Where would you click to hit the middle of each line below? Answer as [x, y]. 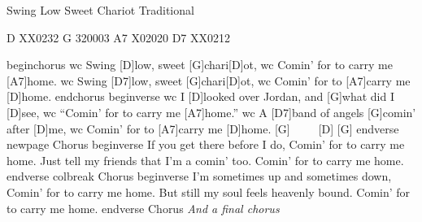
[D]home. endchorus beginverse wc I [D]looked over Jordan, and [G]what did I [201, 96]
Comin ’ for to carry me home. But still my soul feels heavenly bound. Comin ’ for [209, 192]
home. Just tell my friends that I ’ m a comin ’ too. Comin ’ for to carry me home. [205, 160]
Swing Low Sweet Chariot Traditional [100, 10]
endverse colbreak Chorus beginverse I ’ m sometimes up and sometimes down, [199, 176]
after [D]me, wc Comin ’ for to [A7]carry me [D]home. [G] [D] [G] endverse [203, 128]
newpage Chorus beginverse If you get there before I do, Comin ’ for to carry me [206, 144]
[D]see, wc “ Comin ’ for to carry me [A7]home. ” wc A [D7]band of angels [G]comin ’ [211, 112]
